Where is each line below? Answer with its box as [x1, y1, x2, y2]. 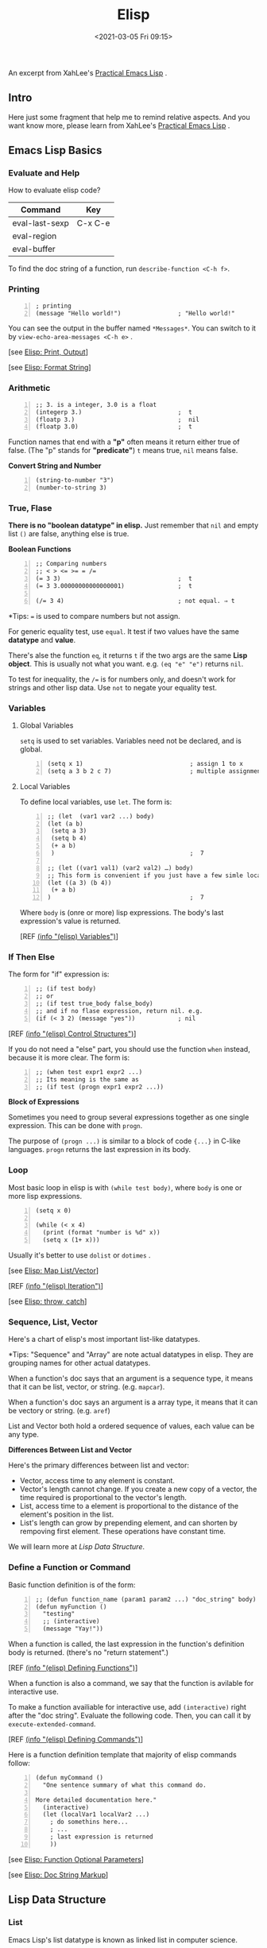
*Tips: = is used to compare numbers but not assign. [8, 611, 180, 620]
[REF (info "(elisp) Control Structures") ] [8, 1029, 137, 1038]
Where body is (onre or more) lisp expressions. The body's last [19, 908, 224, 918]
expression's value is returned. [19, 916, 122, 926]
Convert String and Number [8, 461, 102, 470]
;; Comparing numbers [35, 560, 107, 568]
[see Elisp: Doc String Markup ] [8, 1869, 109, 1880]
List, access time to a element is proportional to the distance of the [19, 1502, 239, 1511]
